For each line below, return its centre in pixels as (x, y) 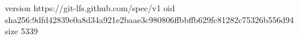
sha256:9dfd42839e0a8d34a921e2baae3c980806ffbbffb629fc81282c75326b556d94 (149, 19)
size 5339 (21, 31)
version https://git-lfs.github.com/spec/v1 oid (90, 8)
